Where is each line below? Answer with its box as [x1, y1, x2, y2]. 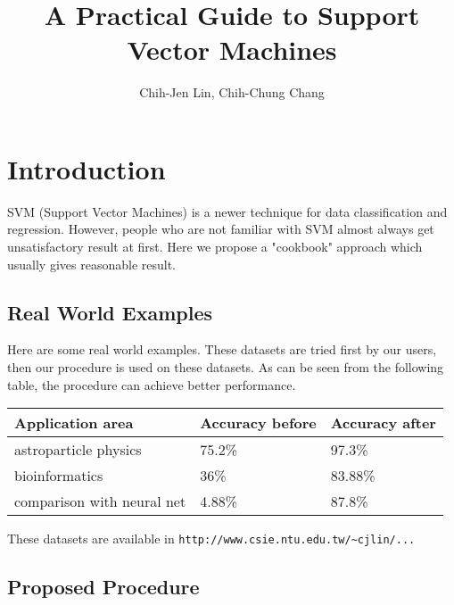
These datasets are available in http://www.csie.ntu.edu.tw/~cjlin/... [7, 529, 416, 548]
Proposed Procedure [7, 573, 200, 601]
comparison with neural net [14, 491, 186, 512]
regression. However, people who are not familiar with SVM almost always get [7, 220, 434, 238]
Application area [14, 412, 134, 434]
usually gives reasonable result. [7, 254, 176, 273]
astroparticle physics [14, 439, 142, 460]
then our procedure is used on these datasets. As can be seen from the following [7, 358, 444, 377]
